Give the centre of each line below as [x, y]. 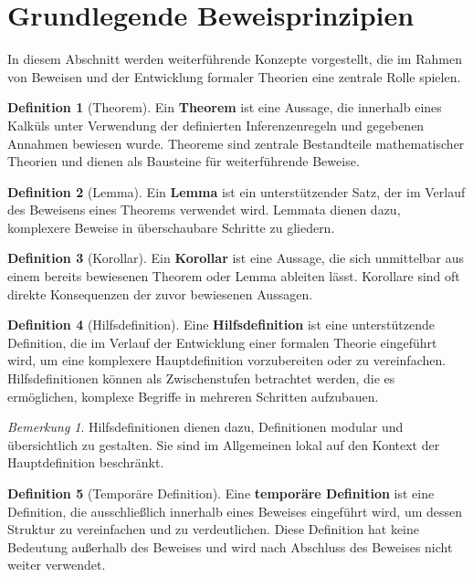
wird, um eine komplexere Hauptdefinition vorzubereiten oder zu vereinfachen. [227, 360]
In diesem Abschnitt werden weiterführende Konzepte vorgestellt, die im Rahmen [235, 59]
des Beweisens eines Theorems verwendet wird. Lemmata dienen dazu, [204, 210]
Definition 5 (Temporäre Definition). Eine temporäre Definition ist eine [221, 493]
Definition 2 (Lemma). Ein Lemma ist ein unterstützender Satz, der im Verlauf [236, 191]
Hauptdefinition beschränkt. [86, 462]
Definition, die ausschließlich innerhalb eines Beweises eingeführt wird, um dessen [235, 511]
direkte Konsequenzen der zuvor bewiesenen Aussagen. [160, 294]
